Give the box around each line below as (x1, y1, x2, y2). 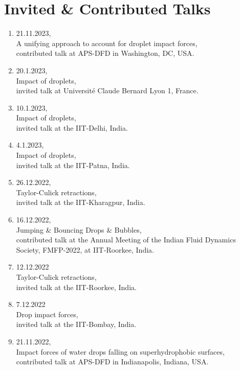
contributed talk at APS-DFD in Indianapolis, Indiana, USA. (16, 356, 209, 367)
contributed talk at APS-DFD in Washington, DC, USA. (16, 48, 194, 58)
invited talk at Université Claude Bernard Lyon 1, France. (16, 85, 199, 96)
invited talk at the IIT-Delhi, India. (16, 122, 128, 133)
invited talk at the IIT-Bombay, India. (16, 319, 137, 330)
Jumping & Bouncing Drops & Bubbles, (16, 224, 142, 235)
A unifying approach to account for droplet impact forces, (16, 37, 198, 48)
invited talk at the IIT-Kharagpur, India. (16, 197, 145, 208)
